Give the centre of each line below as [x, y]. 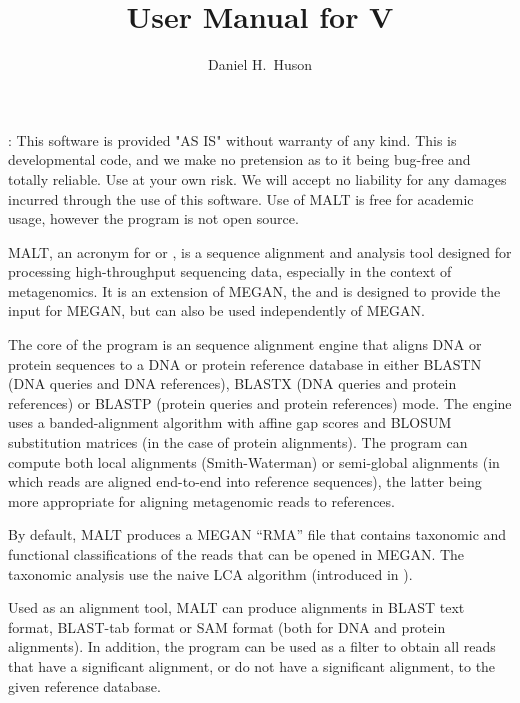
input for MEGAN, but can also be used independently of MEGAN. [216, 310]
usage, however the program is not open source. [153, 218]
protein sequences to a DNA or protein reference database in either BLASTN [245, 363]
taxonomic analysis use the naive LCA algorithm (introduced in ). [210, 573]
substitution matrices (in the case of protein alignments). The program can [238, 442]
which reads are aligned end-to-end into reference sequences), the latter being [245, 481]
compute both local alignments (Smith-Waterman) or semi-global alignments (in [254, 461]
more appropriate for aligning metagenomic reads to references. [201, 500]
